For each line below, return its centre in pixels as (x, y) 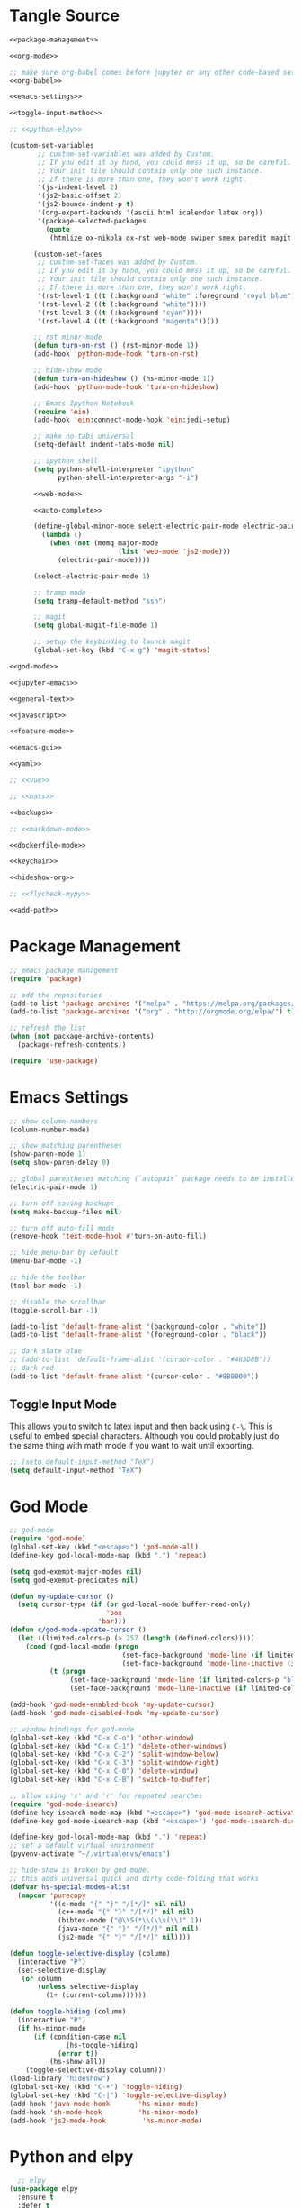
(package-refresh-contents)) (72, 1045)
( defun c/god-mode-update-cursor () (78, 1630)
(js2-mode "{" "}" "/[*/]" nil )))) (124, 1938)
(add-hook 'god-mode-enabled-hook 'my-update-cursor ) (112, 1705)
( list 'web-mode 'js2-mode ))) (174, 552)
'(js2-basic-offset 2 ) (80, 196)
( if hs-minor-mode (52, 2028)
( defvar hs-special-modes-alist (70, 1887)
